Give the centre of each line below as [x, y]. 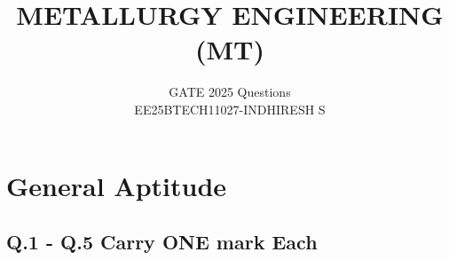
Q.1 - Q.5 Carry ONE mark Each [162, 242]
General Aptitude [117, 185]
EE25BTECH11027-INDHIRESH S [230, 109]
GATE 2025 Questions [230, 92]
